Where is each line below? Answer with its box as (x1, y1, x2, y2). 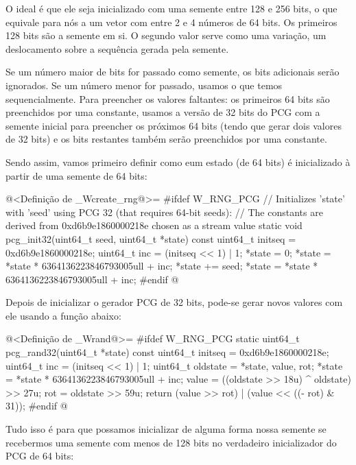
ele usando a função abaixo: (5, 308, 121, 322)
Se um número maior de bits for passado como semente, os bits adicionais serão (5, 64, 340, 79)
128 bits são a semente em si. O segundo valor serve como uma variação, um (5, 28, 327, 43)
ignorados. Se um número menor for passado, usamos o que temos (5, 77, 283, 92)
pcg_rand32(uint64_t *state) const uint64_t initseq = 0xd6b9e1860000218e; (5, 345, 329, 359)
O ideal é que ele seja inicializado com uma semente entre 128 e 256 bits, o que (5, 1, 337, 15)
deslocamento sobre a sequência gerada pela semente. (5, 41, 229, 56)
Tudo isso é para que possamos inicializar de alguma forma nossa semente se (5, 422, 327, 436)
